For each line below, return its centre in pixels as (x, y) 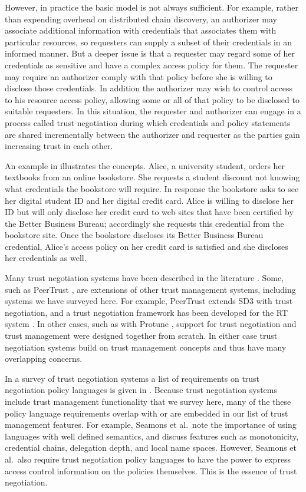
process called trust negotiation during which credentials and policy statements (148, 122)
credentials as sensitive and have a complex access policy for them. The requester (152, 65)
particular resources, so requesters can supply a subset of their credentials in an (149, 42)
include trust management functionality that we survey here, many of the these (148, 401)
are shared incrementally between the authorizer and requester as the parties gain (152, 134)
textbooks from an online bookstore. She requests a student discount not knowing (152, 177)
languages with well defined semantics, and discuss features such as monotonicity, (152, 436)
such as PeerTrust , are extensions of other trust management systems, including (150, 289)
